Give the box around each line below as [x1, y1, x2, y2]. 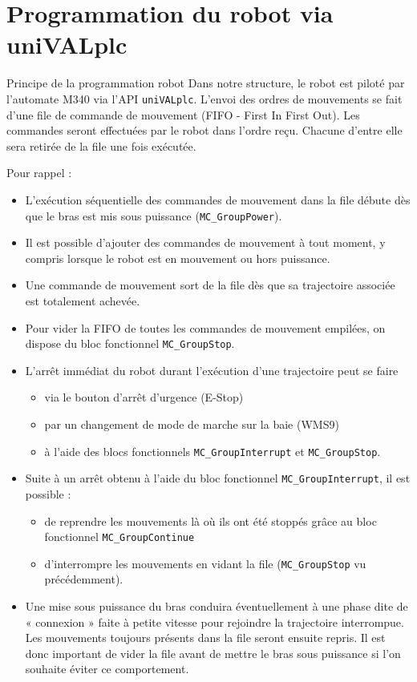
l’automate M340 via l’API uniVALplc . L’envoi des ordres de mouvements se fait [6, 90, 403, 107]
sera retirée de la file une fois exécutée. [6, 137, 196, 154]
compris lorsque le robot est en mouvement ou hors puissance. [25, 249, 330, 266]
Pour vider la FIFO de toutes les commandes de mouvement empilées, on [25, 319, 386, 336]
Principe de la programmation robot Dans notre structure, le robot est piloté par [6, 75, 405, 91]
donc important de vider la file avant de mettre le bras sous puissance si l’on [25, 644, 401, 661]
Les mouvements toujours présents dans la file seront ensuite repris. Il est [25, 629, 386, 646]
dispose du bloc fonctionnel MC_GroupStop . [25, 335, 235, 352]
